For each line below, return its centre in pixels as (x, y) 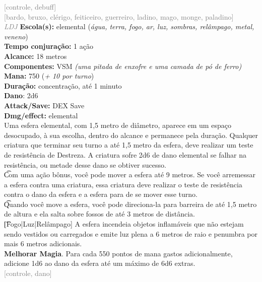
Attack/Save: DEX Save (44, 105)
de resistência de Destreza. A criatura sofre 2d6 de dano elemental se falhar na (125, 154)
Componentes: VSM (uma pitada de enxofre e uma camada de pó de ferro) (123, 66)
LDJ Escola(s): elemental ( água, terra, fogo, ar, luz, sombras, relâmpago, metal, (129, 26)
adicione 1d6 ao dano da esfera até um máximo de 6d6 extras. (100, 263)
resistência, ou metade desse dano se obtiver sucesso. (85, 164)
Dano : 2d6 (21, 95)
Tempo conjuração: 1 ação (49, 46)
